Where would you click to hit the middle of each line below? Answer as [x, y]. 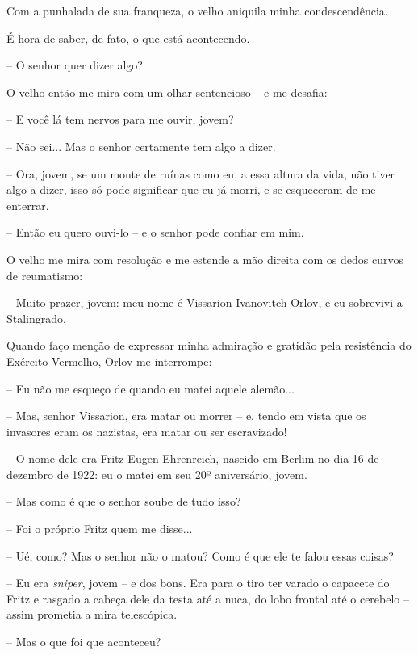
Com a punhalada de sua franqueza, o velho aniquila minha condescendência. [197, 10]
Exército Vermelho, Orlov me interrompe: [109, 361]
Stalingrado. [36, 318]
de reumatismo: [45, 275]
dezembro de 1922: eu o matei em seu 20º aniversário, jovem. [157, 474]
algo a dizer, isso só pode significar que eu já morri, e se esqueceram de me [191, 189]
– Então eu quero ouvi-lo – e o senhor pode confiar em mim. [155, 232]
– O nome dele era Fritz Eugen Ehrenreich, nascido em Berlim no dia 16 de [193, 458]
